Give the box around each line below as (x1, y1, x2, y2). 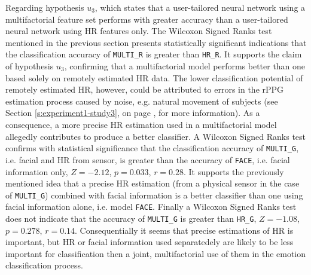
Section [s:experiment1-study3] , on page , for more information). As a (5, 106, 260, 119)
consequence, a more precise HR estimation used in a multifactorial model (5, 118, 277, 130)
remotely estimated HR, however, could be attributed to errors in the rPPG (5, 83, 284, 96)
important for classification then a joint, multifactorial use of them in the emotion (5, 247, 306, 259)
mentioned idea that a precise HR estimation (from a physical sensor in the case (5, 177, 300, 190)
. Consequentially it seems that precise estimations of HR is (75, 224, 294, 236)
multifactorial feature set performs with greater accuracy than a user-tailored (5, 13, 288, 25)
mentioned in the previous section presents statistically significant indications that (5, 36, 307, 48)
